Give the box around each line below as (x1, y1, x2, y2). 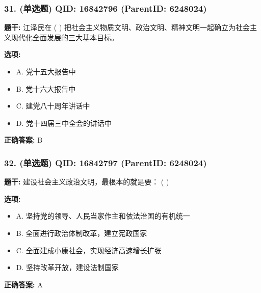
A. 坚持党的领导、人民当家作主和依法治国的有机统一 (16, 210, 190, 221)
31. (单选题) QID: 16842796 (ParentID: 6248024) (4, 2, 207, 14)
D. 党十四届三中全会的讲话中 (16, 117, 112, 128)
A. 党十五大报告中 (16, 66, 76, 76)
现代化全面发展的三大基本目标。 (11, 32, 118, 42)
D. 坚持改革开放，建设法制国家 (16, 262, 119, 273)
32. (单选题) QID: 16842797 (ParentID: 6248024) (4, 156, 207, 169)
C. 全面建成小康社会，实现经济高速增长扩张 (16, 245, 162, 255)
